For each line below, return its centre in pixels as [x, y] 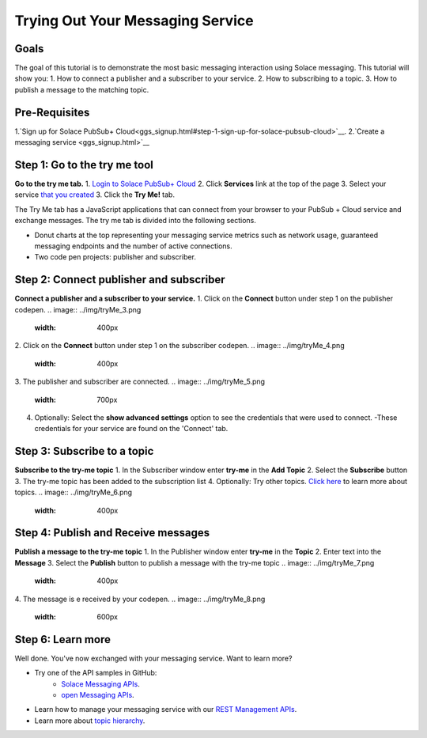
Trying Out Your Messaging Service [134, 21]
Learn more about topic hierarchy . [90, 721]
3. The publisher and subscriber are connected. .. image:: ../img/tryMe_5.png [140, 382]
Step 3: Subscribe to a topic [84, 451]
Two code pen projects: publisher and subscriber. [115, 257]
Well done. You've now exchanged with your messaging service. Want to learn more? [153, 658]
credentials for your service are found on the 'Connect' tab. [131, 429]
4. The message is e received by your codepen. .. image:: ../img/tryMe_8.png [140, 599]
